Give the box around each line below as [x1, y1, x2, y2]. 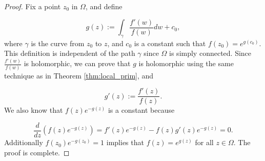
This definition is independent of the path [4, 48, 135, 58]
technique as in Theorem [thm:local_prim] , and [4, 70, 154, 80]
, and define [85, 1, 123, 11]
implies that [106, 137, 144, 148]
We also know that [4, 105, 63, 115]
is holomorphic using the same [138, 58, 234, 69]
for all [195, 137, 214, 148]
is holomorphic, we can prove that [24, 58, 131, 69]
